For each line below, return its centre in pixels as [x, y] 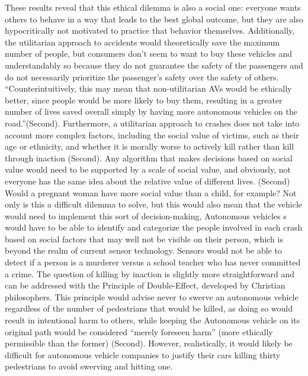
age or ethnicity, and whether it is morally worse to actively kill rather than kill [150, 146]
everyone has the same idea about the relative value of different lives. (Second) [147, 181]
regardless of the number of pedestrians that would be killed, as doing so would [149, 308]
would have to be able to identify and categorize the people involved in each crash [154, 227]
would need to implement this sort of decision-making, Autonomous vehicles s [146, 215]
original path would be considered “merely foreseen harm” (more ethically [139, 331]
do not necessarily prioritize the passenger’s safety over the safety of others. [142, 77]
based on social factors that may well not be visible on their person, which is [144, 239]
